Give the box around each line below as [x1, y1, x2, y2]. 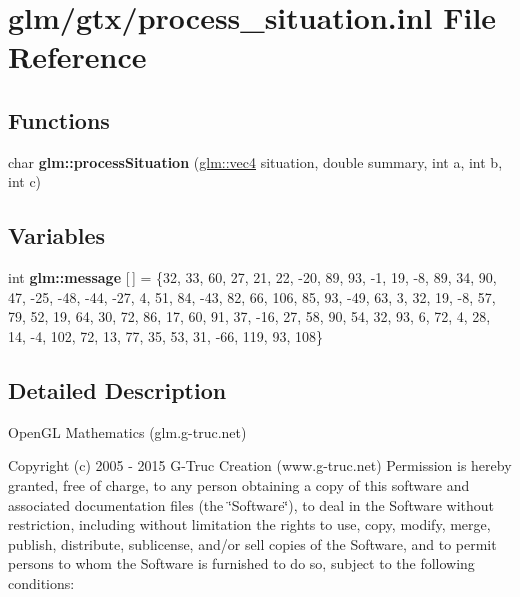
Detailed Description [8, 374, 227, 405]
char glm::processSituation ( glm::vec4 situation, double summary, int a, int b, [8, 151, 503, 172]
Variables [8, 220, 106, 251]
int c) [8, 171, 42, 192]
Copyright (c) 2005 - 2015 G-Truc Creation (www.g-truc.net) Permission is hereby [8, 455, 512, 476]
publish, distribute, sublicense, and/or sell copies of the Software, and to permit [8, 533, 497, 554]
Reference [8, 36, 147, 77]
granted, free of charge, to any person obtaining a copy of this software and [8, 474, 470, 495]
